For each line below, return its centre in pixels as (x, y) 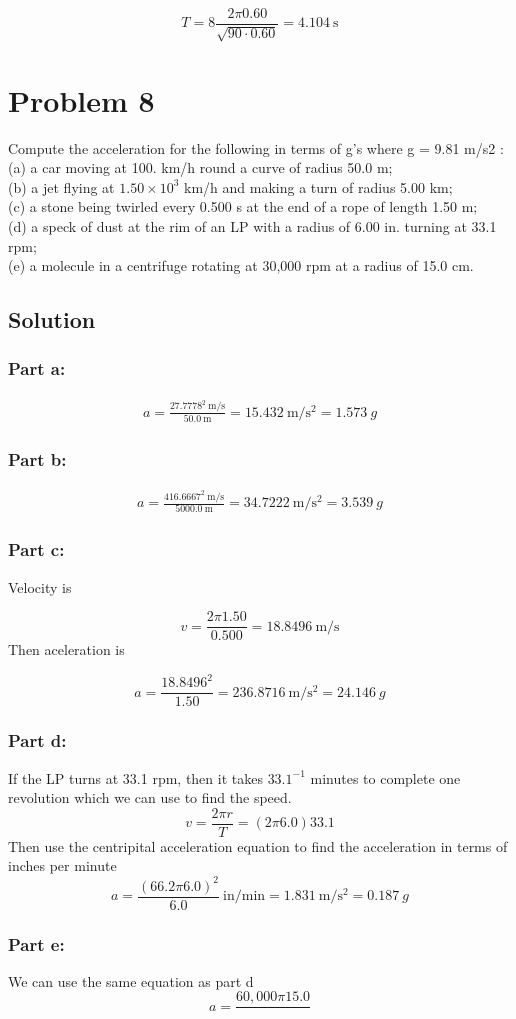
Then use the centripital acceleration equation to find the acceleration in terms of (258, 845)
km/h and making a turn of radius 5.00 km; (318, 186)
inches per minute (62, 865)
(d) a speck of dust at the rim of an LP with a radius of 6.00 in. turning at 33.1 (252, 225)
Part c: (36, 549)
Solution (52, 319)
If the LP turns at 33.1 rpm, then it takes (135, 777)
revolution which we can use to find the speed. (150, 797)
